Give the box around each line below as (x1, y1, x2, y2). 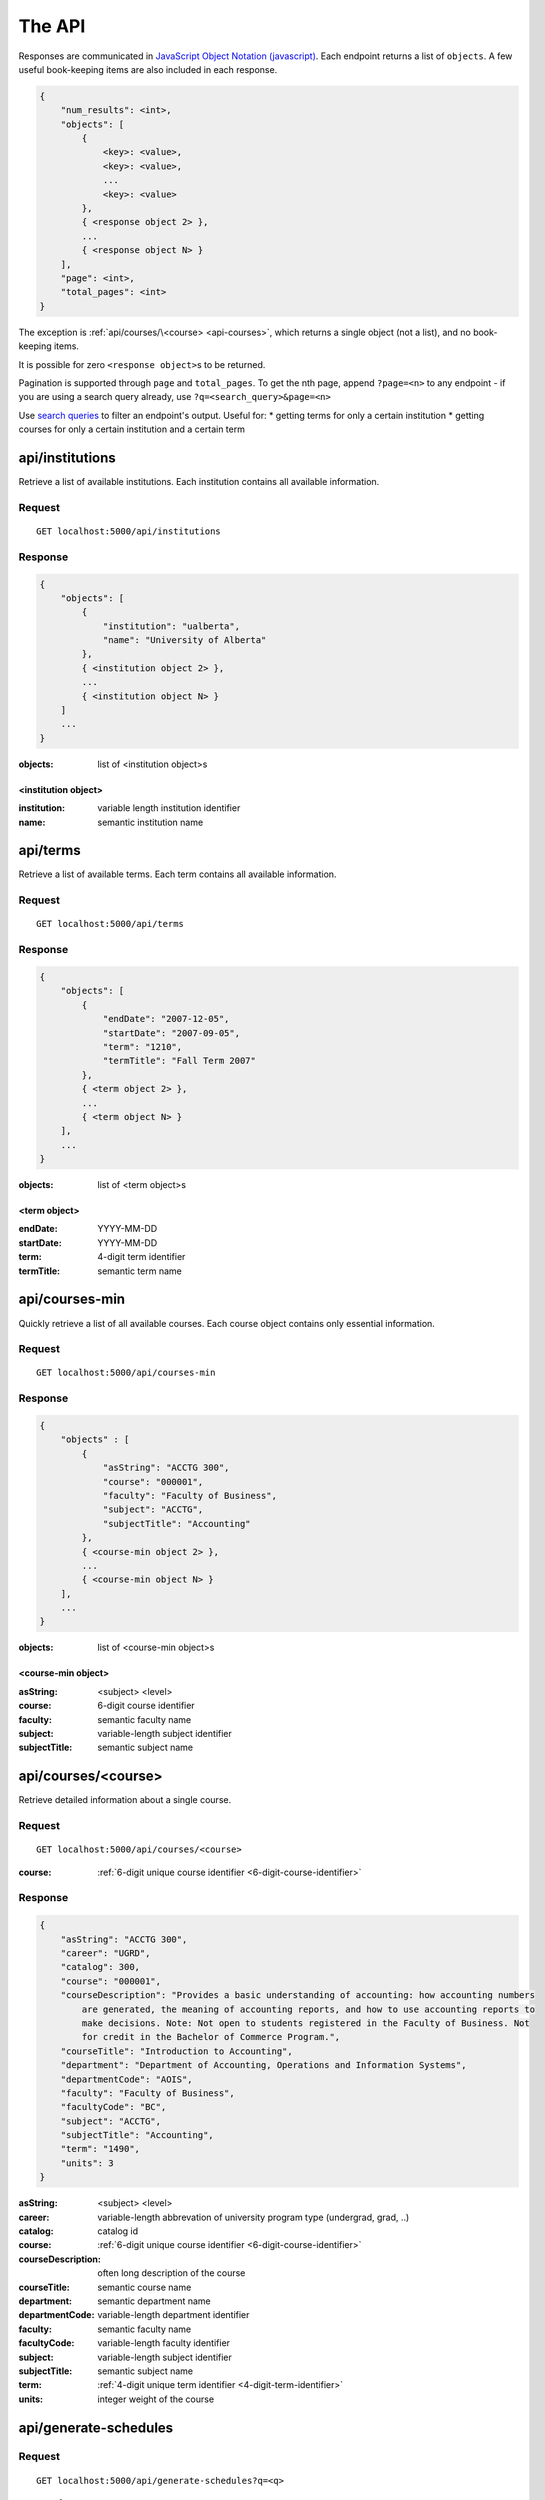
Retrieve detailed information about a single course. (18, 1794, 232, 1806)
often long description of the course (97, 2267, 246, 2279)
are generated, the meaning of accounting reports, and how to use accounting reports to (81, 2003, 535, 2015)
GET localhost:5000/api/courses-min (36, 1367, 216, 1379)
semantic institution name (97, 816, 204, 828)
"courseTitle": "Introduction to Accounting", (60, 2045, 294, 2057)
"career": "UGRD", (60, 1948, 151, 1959)
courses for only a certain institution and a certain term (18, 423, 245, 435)
